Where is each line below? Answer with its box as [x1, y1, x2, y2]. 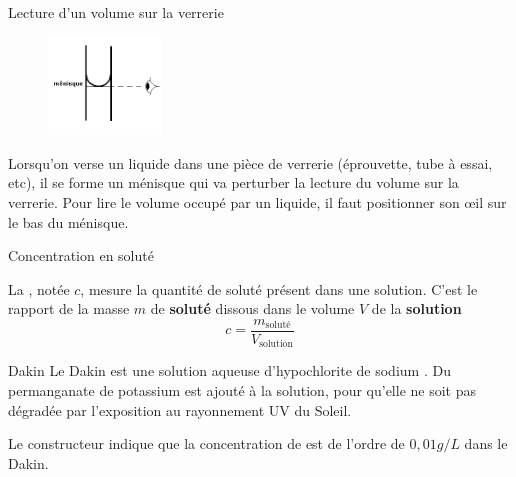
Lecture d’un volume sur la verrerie [8, 2, 224, 22]
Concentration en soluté [8, 245, 154, 266]
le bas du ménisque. [8, 211, 129, 232]
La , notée [8, 278, 70, 299]
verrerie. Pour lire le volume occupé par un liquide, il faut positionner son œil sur [8, 191, 507, 212]
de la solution [371, 298, 462, 319]
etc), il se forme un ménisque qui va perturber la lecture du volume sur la [8, 172, 459, 193]
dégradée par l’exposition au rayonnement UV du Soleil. [8, 399, 352, 420]
